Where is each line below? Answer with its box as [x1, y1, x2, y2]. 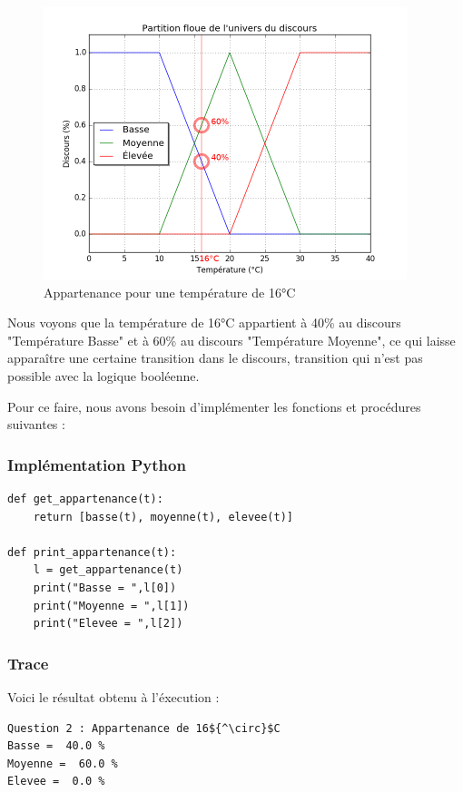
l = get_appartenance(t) [33, 563, 183, 577]
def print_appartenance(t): [7, 545, 177, 559]
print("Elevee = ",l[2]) [33, 617, 183, 631]
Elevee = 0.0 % [7, 775, 105, 788]
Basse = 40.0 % [7, 739, 105, 753]
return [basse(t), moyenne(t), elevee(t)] [33, 510, 293, 523]
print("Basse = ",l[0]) [33, 581, 177, 594]
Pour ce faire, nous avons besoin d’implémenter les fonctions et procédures [7, 396, 421, 416]
